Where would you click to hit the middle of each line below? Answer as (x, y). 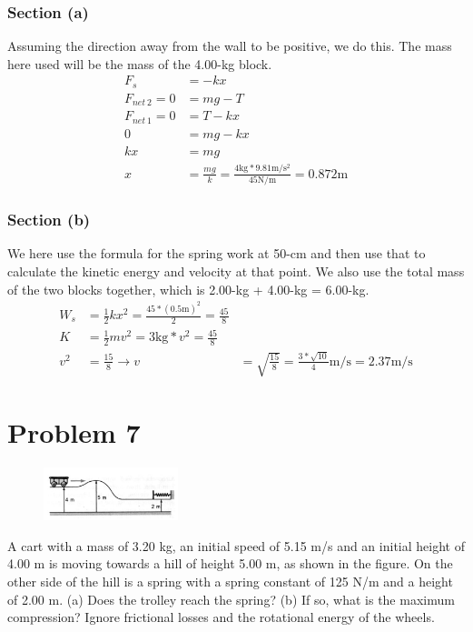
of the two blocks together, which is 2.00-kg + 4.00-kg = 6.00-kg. (188, 289)
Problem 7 (74, 432)
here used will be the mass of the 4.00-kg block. (140, 63)
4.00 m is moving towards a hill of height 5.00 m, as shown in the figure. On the (230, 563)
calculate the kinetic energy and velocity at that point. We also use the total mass (236, 271)
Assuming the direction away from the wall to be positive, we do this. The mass (230, 46)
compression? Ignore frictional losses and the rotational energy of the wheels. (221, 617)
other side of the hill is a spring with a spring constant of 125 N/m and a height (230, 582)
